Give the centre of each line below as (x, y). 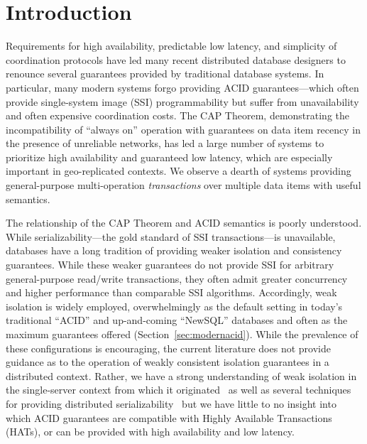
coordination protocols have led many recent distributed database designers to (176, 59)
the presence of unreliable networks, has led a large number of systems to (165, 143)
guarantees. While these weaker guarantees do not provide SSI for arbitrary (170, 265)
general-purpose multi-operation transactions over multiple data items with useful (183, 185)
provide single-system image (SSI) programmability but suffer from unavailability (182, 101)
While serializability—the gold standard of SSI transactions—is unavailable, (171, 236)
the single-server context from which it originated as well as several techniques (179, 390)
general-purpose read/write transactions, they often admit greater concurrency (177, 278)
